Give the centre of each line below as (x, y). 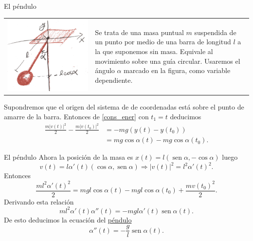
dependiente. (114, 80)
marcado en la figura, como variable (177, 70)
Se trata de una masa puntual (139, 32)
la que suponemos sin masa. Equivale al (154, 51)
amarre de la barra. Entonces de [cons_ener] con (76, 117)
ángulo (105, 70)
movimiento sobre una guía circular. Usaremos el (168, 61)
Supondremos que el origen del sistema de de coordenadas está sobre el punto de (124, 107)
